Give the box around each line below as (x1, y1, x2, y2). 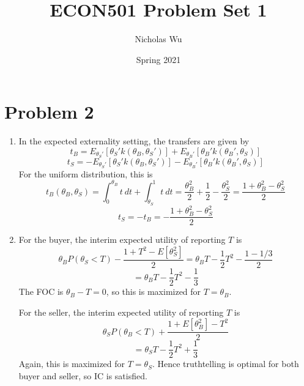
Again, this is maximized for (18, 357, 125, 370)
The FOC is (18, 285, 64, 298)
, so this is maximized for (106, 285, 201, 298)
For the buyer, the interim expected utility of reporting (18, 233, 226, 246)
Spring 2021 (136, 53, 181, 65)
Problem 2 (4, 99, 94, 124)
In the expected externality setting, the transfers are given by (18, 135, 250, 147)
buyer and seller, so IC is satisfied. (18, 369, 147, 382)
